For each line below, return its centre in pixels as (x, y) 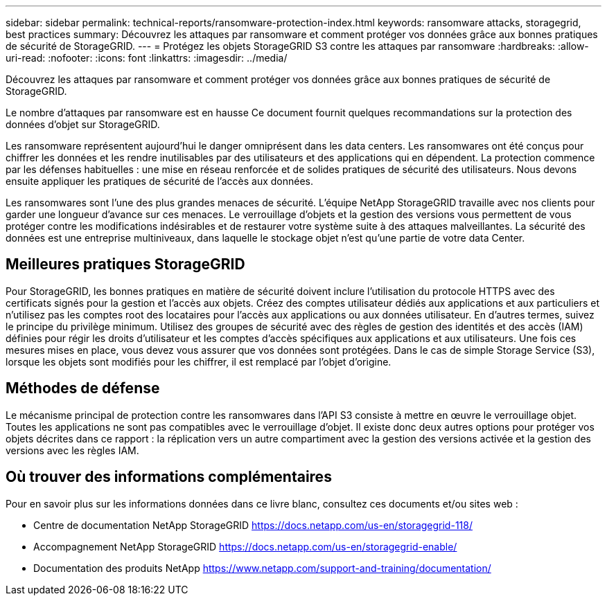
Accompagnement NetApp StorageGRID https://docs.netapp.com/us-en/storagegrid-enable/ (245, 546)
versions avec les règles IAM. (72, 450)
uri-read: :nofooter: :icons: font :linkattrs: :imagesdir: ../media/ (147, 58)
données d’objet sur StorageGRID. (83, 124)
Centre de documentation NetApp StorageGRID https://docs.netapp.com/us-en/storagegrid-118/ (253, 525)
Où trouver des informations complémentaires (169, 477)
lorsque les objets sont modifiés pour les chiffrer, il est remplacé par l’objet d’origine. (199, 361)
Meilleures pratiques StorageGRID (125, 264)
